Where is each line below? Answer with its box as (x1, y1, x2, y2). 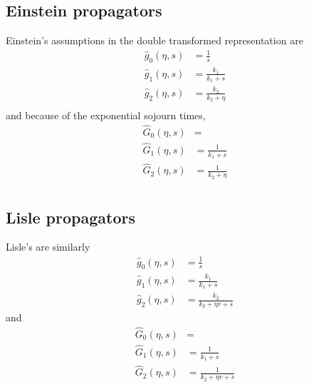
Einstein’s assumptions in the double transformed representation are (6, 33, 303, 48)
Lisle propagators (6, 206, 135, 228)
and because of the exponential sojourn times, (6, 107, 206, 122)
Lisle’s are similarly (6, 239, 90, 254)
